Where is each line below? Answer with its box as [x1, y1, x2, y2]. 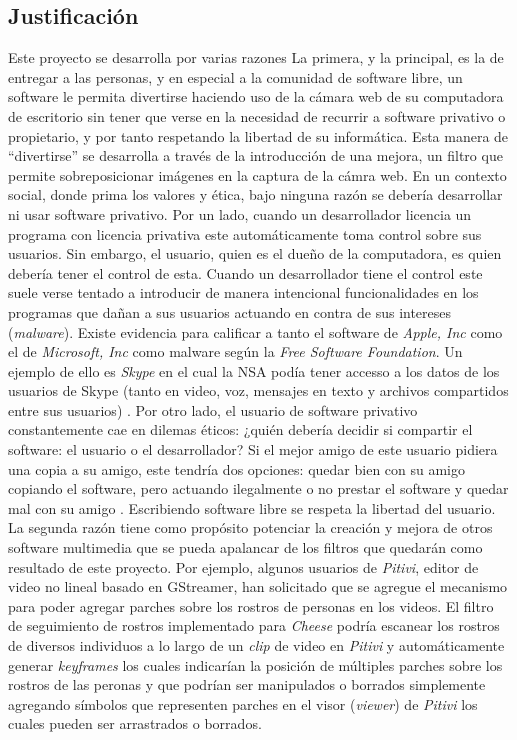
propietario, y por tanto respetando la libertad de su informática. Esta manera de [8, 125, 509, 146]
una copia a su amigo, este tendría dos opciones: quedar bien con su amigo [8, 458, 466, 479]
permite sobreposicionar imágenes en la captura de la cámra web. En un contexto [8, 164, 507, 185]
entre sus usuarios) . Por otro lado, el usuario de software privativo [8, 399, 418, 420]
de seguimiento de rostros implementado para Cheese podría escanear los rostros [8, 615, 500, 636]
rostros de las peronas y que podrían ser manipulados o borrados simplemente [8, 674, 486, 695]
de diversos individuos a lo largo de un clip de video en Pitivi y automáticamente [8, 635, 505, 656]
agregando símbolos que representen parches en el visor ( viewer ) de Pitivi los [8, 693, 478, 714]
